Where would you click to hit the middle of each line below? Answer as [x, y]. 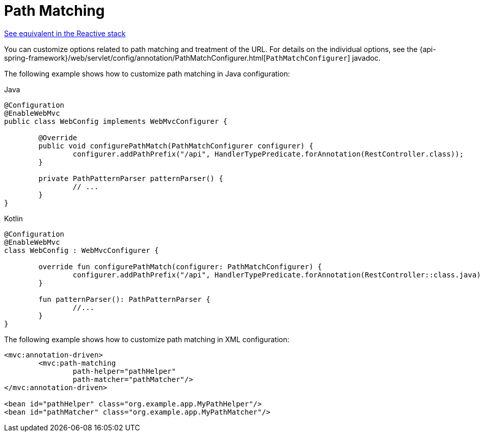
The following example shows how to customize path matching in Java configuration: [147, 73]
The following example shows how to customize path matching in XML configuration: [147, 339]
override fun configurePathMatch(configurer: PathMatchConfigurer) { [180, 266]
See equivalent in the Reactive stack [65, 33]
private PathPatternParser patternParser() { [131, 178]
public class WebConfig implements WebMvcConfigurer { [116, 121]
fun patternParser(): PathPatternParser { [124, 299]
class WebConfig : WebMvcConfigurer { [82, 250]
